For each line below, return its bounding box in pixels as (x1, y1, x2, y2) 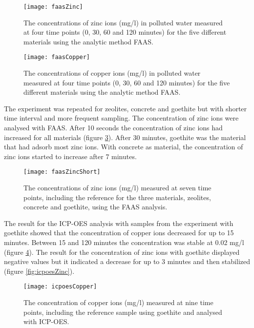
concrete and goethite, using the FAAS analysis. (23, 202, 168, 212)
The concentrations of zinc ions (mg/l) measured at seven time (23, 183, 212, 193)
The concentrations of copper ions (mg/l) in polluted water (23, 68, 201, 78)
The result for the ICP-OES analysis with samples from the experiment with (4, 218, 233, 228)
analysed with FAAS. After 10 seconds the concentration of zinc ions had (4, 123, 223, 133)
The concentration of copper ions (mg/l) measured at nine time (23, 297, 213, 307)
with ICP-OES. (23, 316, 69, 327)
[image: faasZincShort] (23, 168, 101, 176)
